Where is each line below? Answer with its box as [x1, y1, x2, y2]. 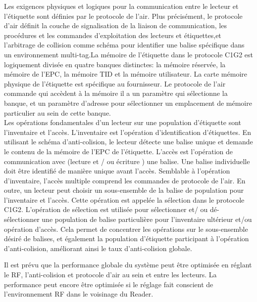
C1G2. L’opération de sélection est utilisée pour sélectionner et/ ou [4, 204, 208, 215]
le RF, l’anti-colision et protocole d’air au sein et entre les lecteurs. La [4, 269, 217, 280]
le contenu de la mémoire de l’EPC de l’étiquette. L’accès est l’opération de [4, 146, 233, 156]
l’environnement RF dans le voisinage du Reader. [4, 289, 154, 299]
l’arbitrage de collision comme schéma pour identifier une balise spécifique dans [4, 40, 245, 50]
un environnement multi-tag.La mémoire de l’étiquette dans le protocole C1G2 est [4, 49, 253, 59]
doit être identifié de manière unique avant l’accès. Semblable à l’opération [4, 166, 230, 176]
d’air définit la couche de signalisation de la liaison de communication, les [4, 20, 227, 31]
